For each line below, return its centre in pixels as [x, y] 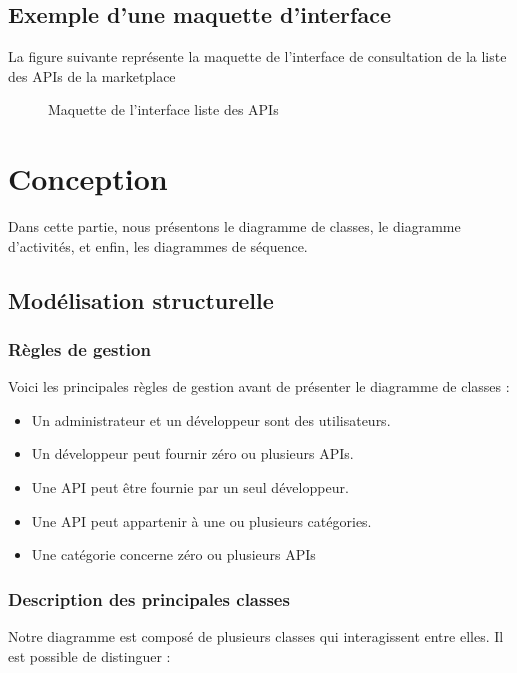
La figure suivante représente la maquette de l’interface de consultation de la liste [257, 56]
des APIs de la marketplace [92, 75]
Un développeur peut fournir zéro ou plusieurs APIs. [192, 453]
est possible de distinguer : [89, 655]
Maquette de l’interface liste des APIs [163, 109]
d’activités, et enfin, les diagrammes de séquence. [158, 245]
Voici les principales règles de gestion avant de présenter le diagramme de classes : [259, 386]
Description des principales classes [149, 598]
